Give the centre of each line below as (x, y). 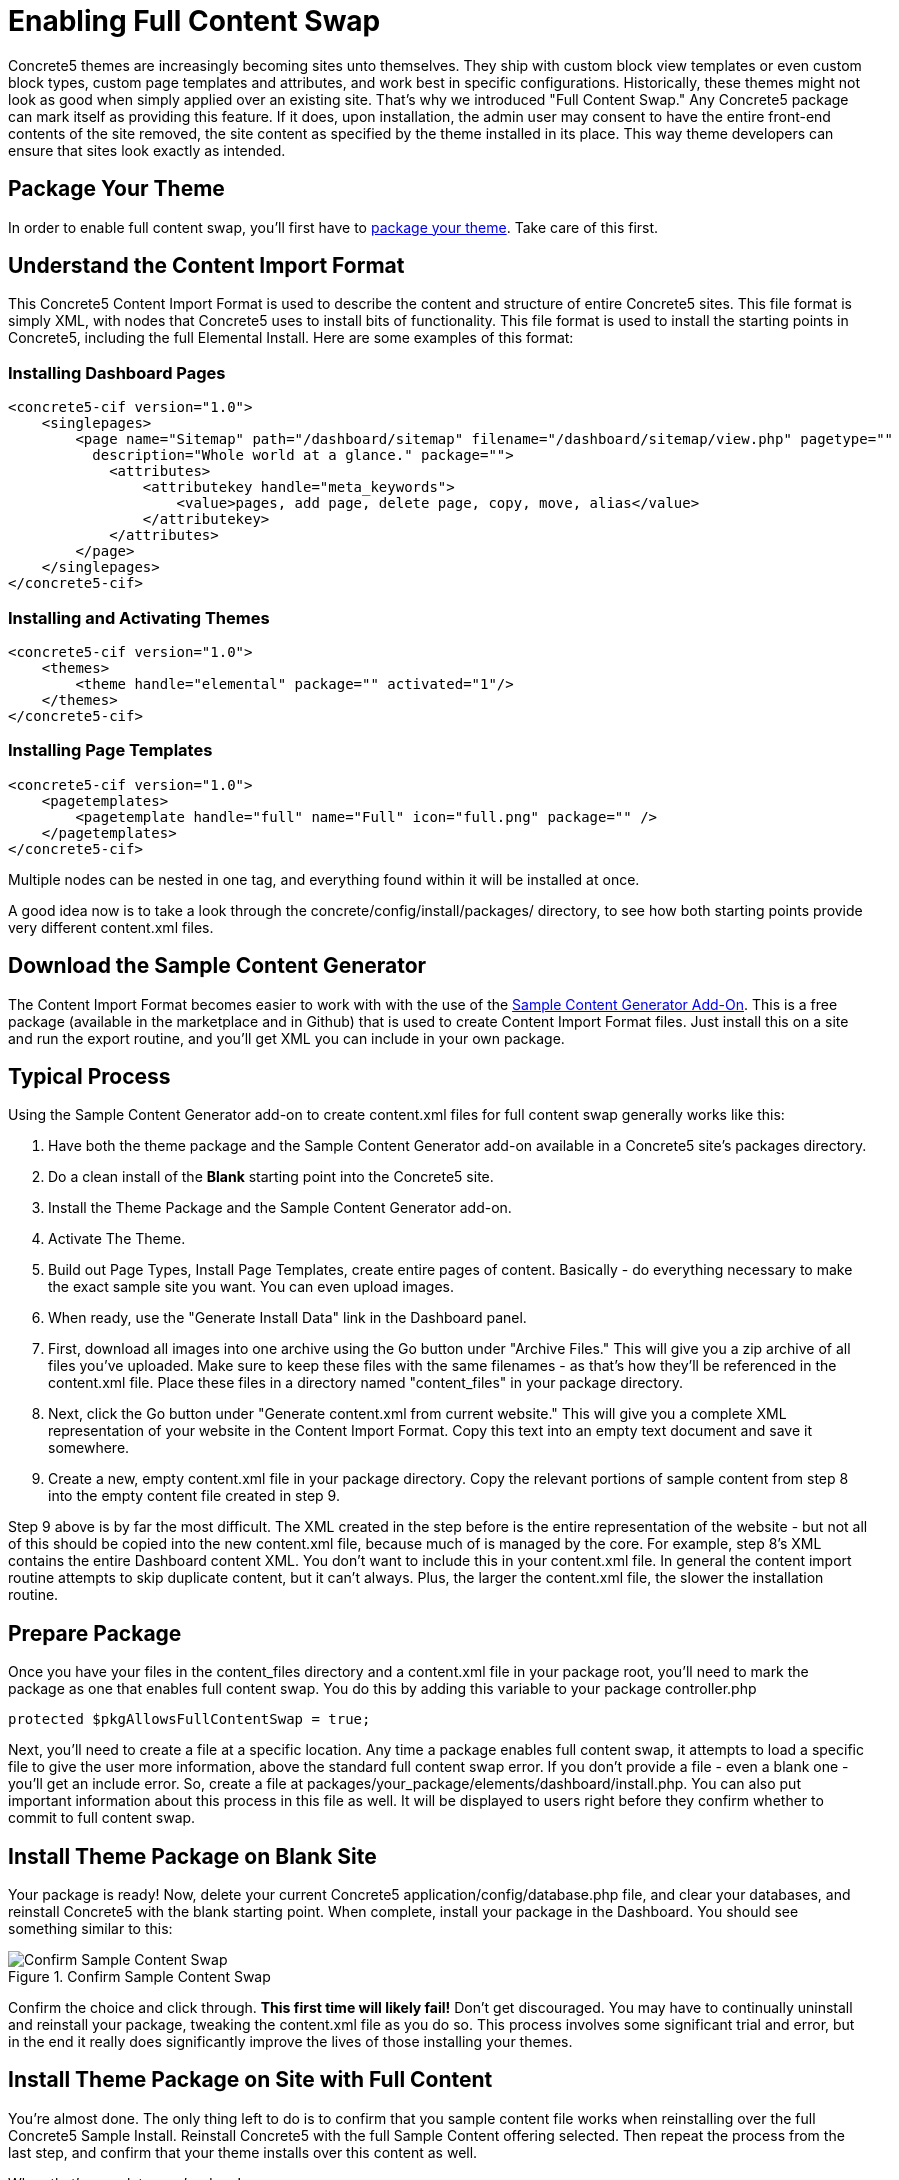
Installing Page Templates (110, 750)
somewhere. (89, 1448)
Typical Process (89, 1076)
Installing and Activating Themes (139, 617)
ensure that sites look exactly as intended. (147, 150)
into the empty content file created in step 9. (194, 1496)
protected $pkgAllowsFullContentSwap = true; (189, 1719)
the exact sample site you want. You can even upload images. (251, 1287)
